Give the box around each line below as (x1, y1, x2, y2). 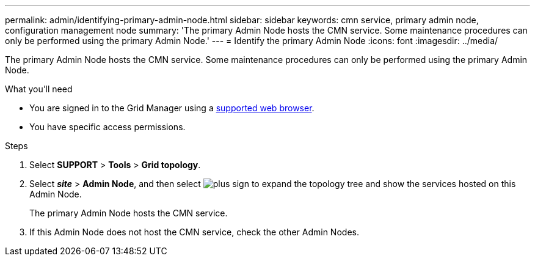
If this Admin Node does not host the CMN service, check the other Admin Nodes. (29, 227, 359, 237)
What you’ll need (5, 84, 73, 94)
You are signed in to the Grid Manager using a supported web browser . (29, 103, 315, 113)
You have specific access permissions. (29, 122, 186, 132)
